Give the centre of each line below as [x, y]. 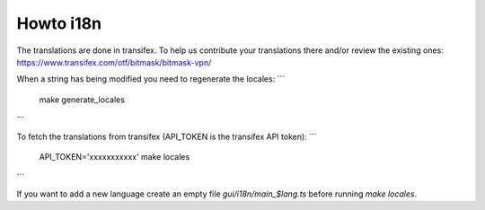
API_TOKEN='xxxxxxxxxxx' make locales [115, 156]
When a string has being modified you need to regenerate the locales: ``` [151, 79]
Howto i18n [59, 23]
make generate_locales [82, 100]
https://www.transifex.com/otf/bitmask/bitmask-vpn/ [114, 62]
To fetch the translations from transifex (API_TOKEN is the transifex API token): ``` [167, 136]
